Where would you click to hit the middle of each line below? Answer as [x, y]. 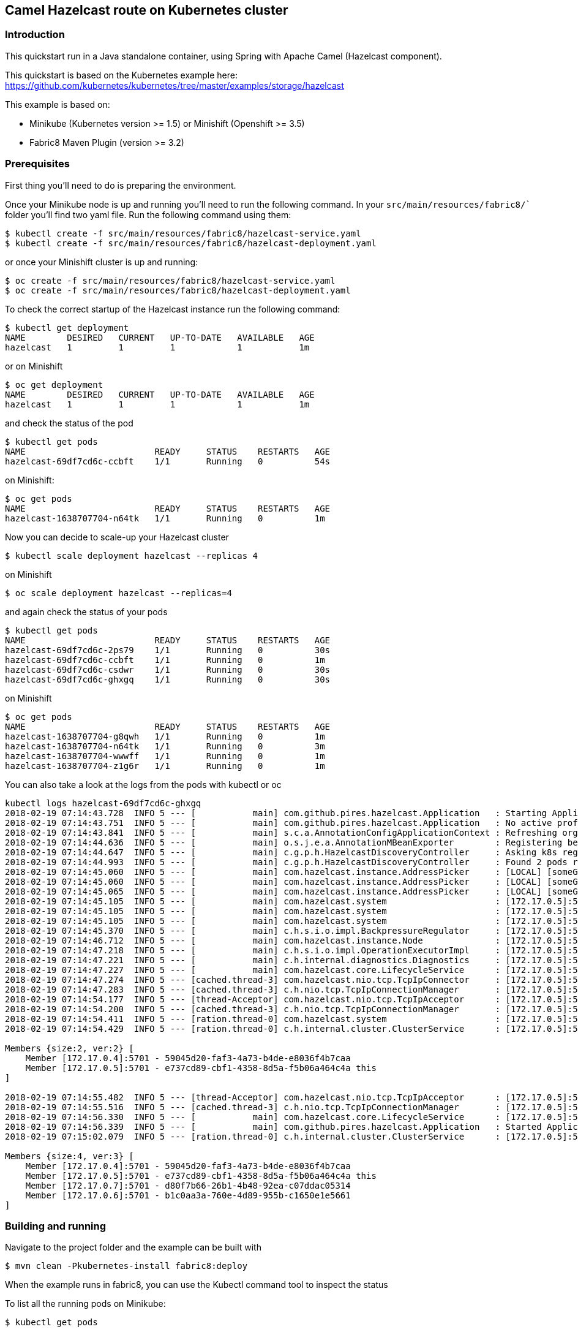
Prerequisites [37, 164]
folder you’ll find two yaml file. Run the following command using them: [148, 214]
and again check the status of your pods [86, 611]
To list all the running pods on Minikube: [85, 1304]
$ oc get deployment [54, 384]
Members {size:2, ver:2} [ [69, 1048]
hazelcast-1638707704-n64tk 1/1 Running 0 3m [165, 746]
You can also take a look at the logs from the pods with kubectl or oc [143, 784]
